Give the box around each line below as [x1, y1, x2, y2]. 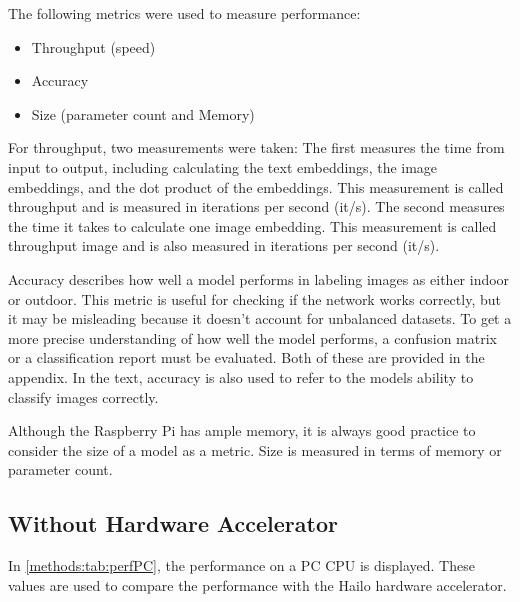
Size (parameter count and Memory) [31, 103, 255, 124]
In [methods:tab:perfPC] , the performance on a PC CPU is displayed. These [8, 555, 475, 576]
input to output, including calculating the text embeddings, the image [8, 156, 438, 177]
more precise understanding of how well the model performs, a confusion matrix [8, 327, 497, 348]
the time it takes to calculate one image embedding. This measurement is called [8, 215, 497, 236]
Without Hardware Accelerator [8, 508, 338, 539]
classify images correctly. [8, 386, 159, 407]
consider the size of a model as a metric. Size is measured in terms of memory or [8, 439, 502, 460]
